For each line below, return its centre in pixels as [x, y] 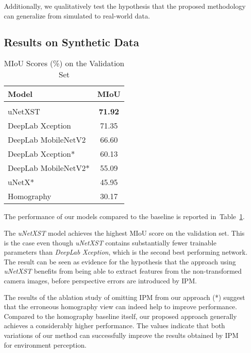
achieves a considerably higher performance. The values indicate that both [115, 325]
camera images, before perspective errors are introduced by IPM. [100, 280]
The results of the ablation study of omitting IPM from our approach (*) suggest [125, 297]
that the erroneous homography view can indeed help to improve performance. [121, 307]
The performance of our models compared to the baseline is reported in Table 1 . [124, 216]
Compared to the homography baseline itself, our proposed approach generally [120, 316]
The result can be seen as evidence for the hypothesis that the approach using [120, 261]
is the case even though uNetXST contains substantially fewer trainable [110, 242]
